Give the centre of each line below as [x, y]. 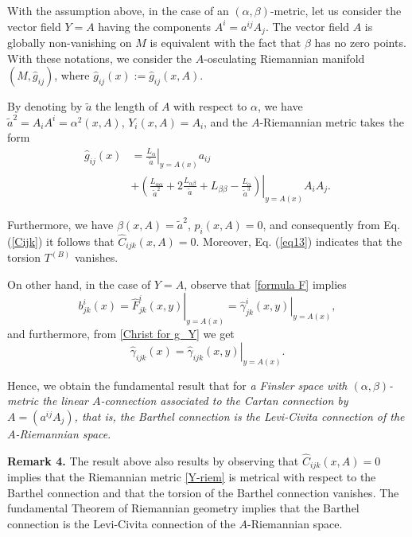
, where [72, 75]
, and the [226, 121]
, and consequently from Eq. [332, 224]
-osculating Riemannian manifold [284, 58]
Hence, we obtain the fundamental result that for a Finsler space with [177, 385]
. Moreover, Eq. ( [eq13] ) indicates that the [299, 241]
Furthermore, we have [60, 224]
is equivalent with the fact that [225, 43]
